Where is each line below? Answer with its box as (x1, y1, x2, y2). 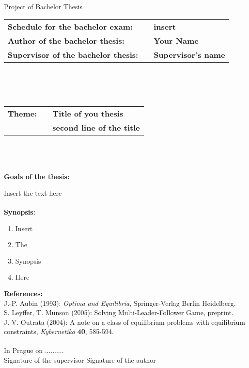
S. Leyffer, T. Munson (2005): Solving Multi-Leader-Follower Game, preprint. (4, 307, 233, 318)
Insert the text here (4, 187, 62, 198)
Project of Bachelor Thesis (4, 1, 82, 11)
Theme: (8, 108, 37, 119)
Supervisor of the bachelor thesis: (8, 49, 139, 60)
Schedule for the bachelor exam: (8, 20, 133, 32)
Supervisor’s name (154, 49, 225, 60)
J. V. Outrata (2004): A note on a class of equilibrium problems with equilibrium (4, 317, 246, 327)
